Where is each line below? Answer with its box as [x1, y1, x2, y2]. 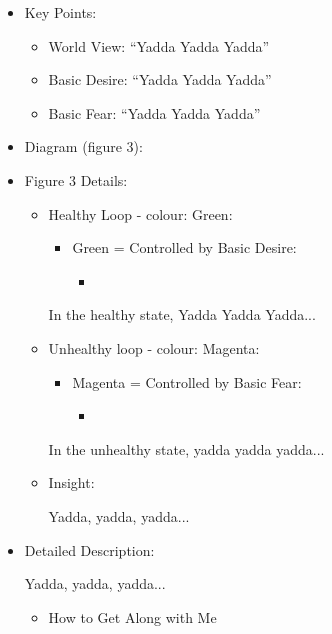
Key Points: [24, 2, 97, 22]
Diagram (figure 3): [24, 136, 143, 157]
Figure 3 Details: [24, 169, 128, 190]
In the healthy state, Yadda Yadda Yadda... [48, 304, 316, 325]
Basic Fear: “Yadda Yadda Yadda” [48, 102, 261, 123]
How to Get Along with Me [48, 606, 217, 627]
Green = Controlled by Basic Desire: [72, 237, 297, 258]
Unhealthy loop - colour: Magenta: [48, 337, 260, 358]
